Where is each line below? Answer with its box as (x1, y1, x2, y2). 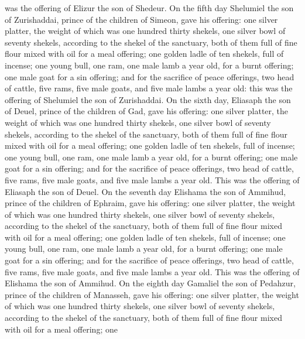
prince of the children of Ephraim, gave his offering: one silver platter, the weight (5, 197, 296, 209)
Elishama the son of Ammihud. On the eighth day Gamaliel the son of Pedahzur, (5, 277, 296, 289)
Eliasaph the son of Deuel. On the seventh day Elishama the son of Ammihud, (5, 185, 286, 197)
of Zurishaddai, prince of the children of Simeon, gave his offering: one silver (5, 13, 278, 25)
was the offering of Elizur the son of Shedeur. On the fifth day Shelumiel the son (5, 2, 294, 13)
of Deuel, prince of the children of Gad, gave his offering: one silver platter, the (5, 105, 289, 117)
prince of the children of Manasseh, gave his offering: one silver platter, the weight (5, 288, 299, 300)
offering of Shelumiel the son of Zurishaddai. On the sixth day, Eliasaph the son (5, 93, 291, 105)
